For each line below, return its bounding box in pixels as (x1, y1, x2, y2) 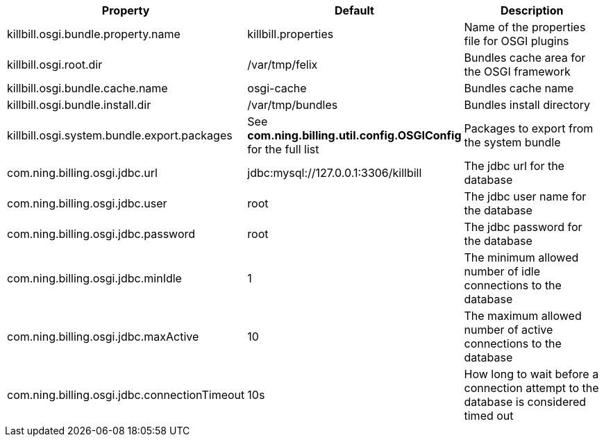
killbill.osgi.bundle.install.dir (7, 98, 151, 112)
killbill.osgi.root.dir (7, 58, 103, 71)
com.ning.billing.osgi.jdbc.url (7, 166, 158, 180)
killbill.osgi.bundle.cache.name (7, 81, 168, 95)
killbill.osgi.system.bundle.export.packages (7, 128, 233, 142)
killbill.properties (247, 27, 334, 41)
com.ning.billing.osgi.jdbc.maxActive (7, 330, 199, 343)
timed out (464, 409, 514, 423)
